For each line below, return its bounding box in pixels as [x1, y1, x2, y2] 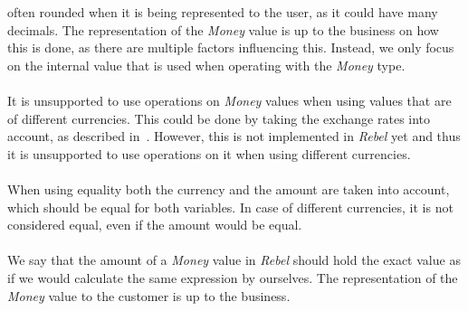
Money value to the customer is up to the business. [7, 286, 291, 305]
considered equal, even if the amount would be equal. [7, 215, 302, 234]
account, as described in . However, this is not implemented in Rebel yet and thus [7, 127, 461, 146]
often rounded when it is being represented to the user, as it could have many [7, 3, 438, 21]
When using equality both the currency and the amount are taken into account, [7, 179, 450, 198]
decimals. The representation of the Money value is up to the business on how [7, 20, 439, 39]
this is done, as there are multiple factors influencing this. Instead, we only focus [7, 38, 454, 57]
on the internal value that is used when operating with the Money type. [7, 55, 406, 74]
